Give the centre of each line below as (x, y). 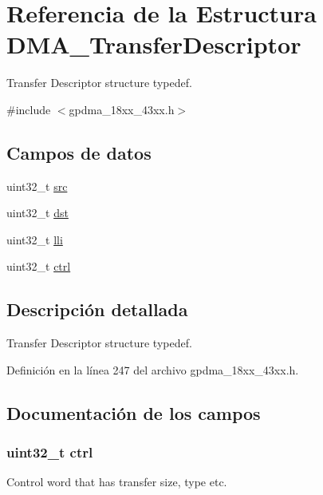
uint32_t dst (37, 213)
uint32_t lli (35, 239)
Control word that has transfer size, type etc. (117, 482)
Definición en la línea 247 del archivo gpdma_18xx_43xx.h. (153, 369)
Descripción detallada (97, 309)
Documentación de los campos (134, 412)
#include (29, 109)
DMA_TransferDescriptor (154, 44)
